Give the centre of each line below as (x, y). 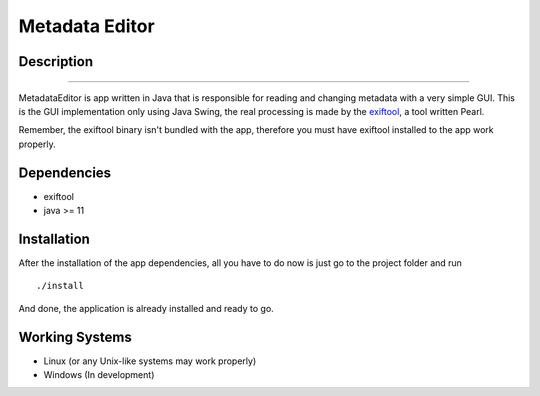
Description (56, 61)
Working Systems (75, 336)
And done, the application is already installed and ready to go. (146, 308)
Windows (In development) (99, 375)
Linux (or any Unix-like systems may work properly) (150, 361)
